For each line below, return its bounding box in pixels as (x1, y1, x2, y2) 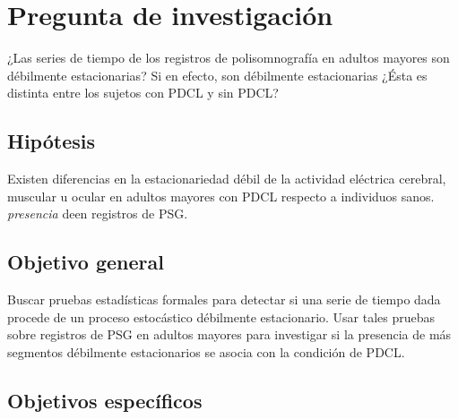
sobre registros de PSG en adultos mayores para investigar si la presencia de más (7, 325, 452, 344)
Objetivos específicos (7, 386, 203, 414)
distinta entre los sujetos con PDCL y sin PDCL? (7, 83, 279, 102)
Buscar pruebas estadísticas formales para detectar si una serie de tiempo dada (7, 290, 441, 309)
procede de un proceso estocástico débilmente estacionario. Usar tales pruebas (7, 307, 436, 326)
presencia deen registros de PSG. (7, 204, 188, 223)
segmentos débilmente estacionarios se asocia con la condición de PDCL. (7, 342, 405, 361)
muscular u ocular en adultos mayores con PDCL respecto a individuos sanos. (7, 186, 435, 205)
